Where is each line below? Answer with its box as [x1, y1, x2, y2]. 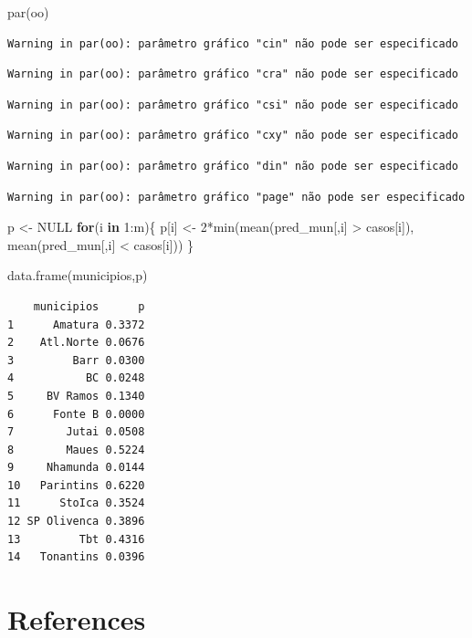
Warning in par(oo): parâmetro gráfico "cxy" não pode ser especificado [7, 129, 458, 142]
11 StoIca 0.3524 [7, 497, 145, 510]
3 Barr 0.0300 [7, 353, 145, 367]
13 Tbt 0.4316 [7, 532, 145, 546]
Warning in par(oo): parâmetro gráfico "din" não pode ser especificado [7, 159, 458, 173]
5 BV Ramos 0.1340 [7, 389, 145, 403]
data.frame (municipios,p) [7, 266, 148, 285]
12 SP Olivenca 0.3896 [7, 515, 145, 528]
